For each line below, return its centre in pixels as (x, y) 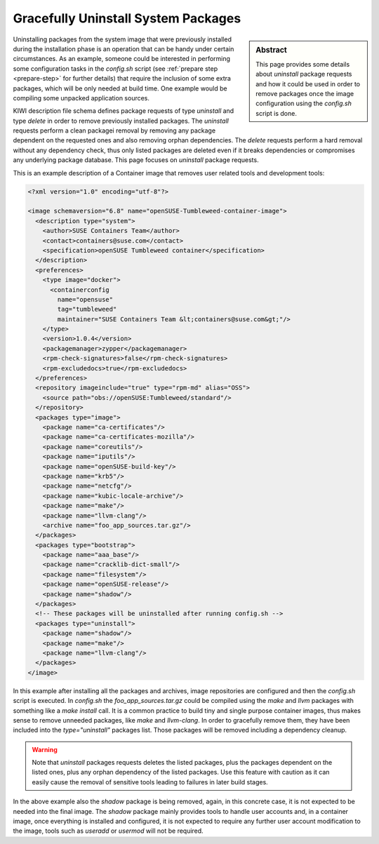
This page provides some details (303, 64)
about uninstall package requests (304, 74)
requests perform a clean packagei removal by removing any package (114, 130)
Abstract (272, 50)
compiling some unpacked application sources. (81, 98)
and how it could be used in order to (308, 83)
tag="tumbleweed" (87, 309)
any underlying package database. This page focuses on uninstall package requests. (136, 160)
